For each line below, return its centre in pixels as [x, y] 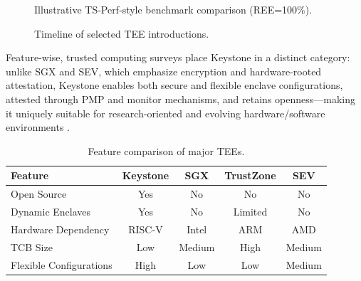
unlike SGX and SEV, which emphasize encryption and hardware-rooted [164, 71]
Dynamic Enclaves [51, 212]
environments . [38, 127]
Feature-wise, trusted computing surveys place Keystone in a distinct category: [178, 57]
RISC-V [146, 229]
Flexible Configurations [62, 264]
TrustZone [250, 175]
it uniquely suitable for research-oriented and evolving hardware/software [166, 113]
